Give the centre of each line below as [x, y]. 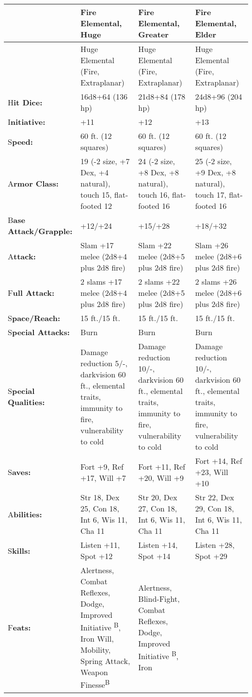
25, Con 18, [100, 508]
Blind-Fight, [159, 599]
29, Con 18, [214, 508]
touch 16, [154, 195]
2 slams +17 [101, 281]
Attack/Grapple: [40, 231]
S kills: [19, 550]
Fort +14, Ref [219, 461]
